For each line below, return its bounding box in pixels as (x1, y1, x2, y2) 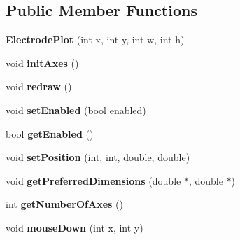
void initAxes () (6, 55, 79, 70)
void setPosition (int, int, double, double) (6, 150, 190, 164)
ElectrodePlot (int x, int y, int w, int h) (6, 32, 185, 47)
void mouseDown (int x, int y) (6, 220, 143, 234)
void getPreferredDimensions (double (6, 173, 181, 188)
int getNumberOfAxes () (6, 197, 123, 211)
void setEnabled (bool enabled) (6, 102, 146, 117)
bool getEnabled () (6, 126, 94, 141)
